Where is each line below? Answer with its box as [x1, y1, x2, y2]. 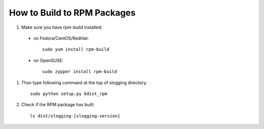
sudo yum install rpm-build [42, 47, 110, 52]
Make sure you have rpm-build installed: [21, 24, 103, 30]
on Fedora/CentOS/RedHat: [33, 35, 89, 41]
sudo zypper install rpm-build [42, 69, 117, 74]
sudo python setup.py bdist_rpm [30, 91, 108, 96]
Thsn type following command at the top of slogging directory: [21, 79, 148, 85]
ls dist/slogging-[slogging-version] [30, 113, 121, 119]
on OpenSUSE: [33, 57, 64, 63]
